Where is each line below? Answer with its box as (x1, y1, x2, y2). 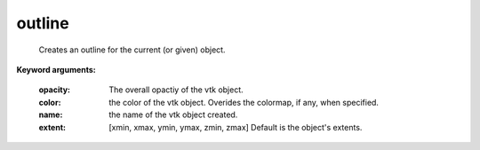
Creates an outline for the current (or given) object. (38, 44, 226, 55)
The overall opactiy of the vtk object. (108, 84, 244, 95)
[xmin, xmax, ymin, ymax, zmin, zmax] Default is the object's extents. (108, 122, 363, 132)
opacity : (38, 84, 71, 95)
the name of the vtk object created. (108, 109, 238, 120)
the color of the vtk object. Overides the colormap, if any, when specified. (108, 97, 380, 107)
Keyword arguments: (16, 64, 97, 75)
